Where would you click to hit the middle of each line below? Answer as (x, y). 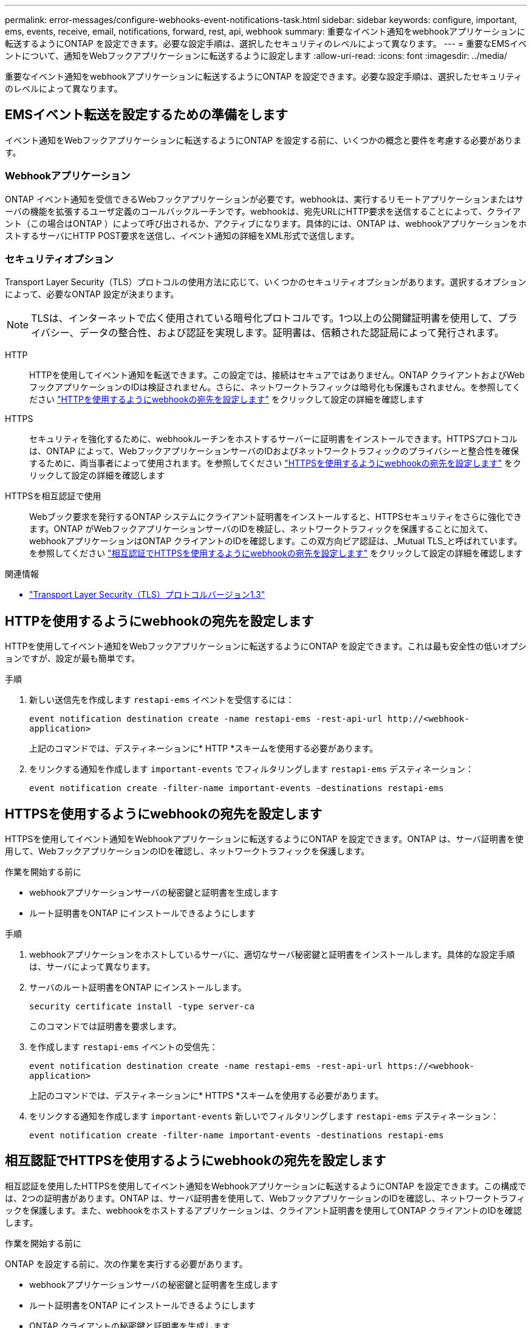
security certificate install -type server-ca (142, 1007)
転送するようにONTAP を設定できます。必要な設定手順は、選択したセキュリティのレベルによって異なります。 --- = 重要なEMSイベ (266, 43)
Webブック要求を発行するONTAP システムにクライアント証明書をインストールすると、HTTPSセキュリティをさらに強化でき (276, 517)
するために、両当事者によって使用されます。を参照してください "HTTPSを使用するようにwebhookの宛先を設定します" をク (275, 463)
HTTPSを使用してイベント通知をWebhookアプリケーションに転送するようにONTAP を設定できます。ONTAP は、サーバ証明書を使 (264, 839)
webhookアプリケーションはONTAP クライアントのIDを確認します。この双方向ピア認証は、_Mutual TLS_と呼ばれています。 (276, 541)
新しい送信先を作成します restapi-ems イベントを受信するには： (162, 700)
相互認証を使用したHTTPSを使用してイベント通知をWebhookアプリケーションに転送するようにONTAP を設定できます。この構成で (266, 1186)
